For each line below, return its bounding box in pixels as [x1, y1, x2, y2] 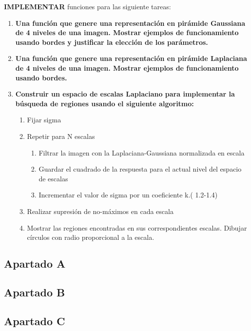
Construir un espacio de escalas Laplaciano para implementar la [15, 89, 235, 99]
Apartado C [4, 313, 65, 328]
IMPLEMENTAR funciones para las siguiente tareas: [4, 1, 171, 11]
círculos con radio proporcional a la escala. [27, 232, 154, 242]
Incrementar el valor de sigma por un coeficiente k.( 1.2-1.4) [39, 190, 218, 200]
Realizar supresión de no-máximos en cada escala [27, 206, 174, 216]
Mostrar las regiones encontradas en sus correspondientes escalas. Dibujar [27, 222, 247, 233]
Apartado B [4, 284, 65, 299]
